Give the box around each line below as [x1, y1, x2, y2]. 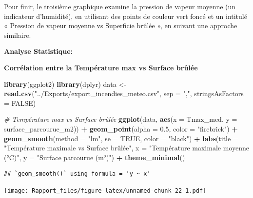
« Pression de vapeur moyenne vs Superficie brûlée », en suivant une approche [4, 20, 237, 31]
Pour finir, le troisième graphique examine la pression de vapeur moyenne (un [4, 1, 236, 11]
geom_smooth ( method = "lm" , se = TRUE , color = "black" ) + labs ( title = [4, 133, 238, 143]
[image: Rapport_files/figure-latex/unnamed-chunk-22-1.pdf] [4, 187, 207, 194]
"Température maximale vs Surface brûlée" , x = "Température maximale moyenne [4, 143, 249, 153]
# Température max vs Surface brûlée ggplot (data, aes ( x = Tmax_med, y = [4, 114, 237, 124]
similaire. [4, 30, 31, 40]
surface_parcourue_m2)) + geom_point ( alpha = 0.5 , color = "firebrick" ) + [4, 123, 238, 133]
